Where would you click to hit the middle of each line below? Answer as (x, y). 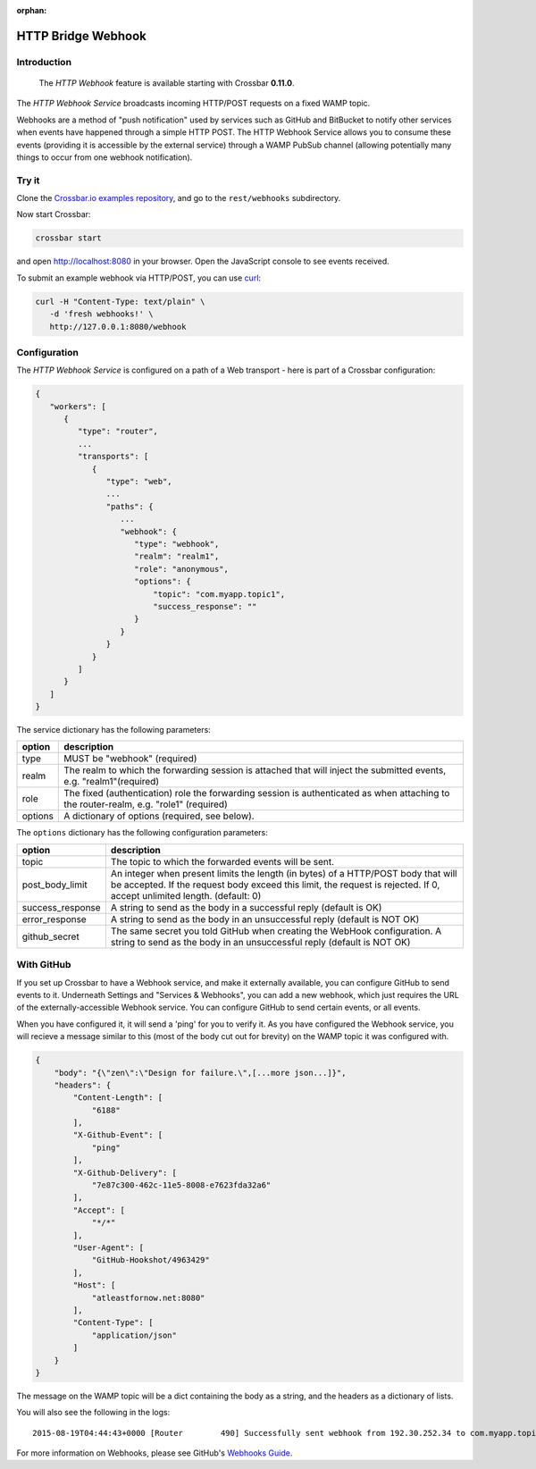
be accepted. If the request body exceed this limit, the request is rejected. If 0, (275, 885)
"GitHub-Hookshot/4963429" (151, 1260)
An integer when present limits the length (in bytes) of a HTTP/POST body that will (284, 873)
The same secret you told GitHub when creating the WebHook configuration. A (276, 931)
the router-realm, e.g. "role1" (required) (146, 804)
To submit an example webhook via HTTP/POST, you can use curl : (139, 278)
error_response (54, 919)
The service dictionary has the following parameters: (114, 730)
